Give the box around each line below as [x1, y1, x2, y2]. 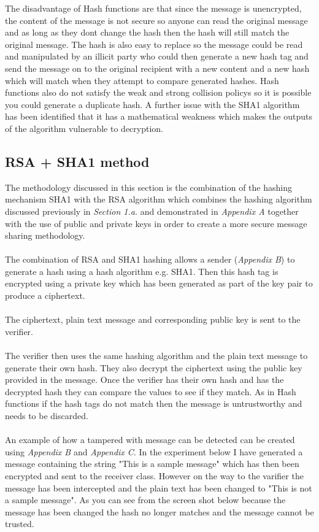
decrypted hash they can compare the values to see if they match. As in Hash [5, 385, 296, 398]
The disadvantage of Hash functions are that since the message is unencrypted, [5, 2, 302, 14]
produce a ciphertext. [5, 289, 85, 302]
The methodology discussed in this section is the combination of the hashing [5, 180, 292, 193]
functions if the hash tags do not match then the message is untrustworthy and [5, 397, 302, 410]
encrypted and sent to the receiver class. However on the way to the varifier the [5, 469, 304, 482]
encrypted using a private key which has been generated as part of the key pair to [5, 277, 313, 290]
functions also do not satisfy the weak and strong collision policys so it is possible [5, 86, 312, 99]
